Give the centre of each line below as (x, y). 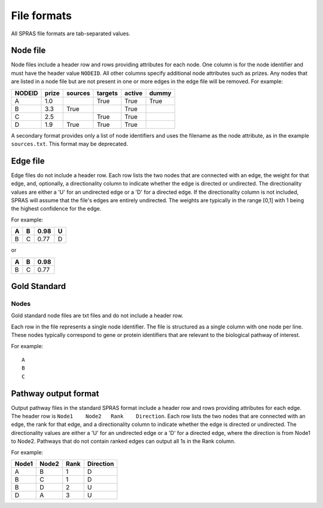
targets (107, 93)
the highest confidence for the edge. (56, 209)
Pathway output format (55, 393)
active (134, 93)
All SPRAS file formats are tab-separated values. (71, 34)
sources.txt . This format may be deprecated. (70, 144)
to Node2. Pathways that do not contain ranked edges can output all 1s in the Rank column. (123, 441)
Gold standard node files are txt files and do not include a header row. (97, 316)
